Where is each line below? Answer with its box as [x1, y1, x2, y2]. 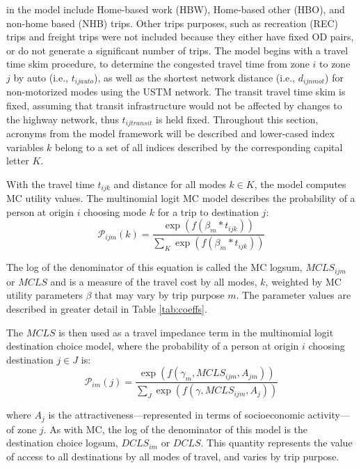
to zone [319, 56, 351, 71]
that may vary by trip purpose [95, 288, 225, 302]
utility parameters [6, 288, 83, 302]
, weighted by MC [265, 274, 342, 288]
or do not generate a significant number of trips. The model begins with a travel [6, 42, 348, 57]
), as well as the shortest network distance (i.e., [94, 70, 296, 84]
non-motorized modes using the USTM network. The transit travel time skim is [6, 84, 346, 99]
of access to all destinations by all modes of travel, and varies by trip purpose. [6, 448, 339, 463]
